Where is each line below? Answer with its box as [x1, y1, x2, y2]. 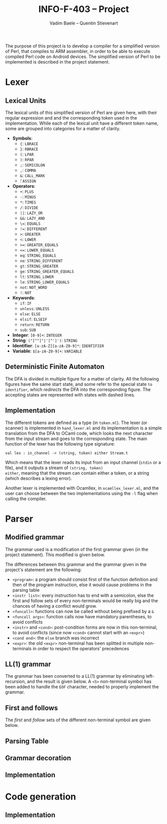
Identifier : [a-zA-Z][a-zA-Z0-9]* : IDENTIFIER [12, 342, 104, 348]
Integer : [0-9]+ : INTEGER [12, 332, 62, 338]
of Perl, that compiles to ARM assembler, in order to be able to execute [5, 48, 151, 54]
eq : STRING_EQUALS [19, 252, 56, 258]
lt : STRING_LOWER [19, 273, 54, 279]
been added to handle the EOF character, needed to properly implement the [5, 684, 159, 690]
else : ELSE [19, 310, 41, 316]
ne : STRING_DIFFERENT [19, 257, 63, 263]
